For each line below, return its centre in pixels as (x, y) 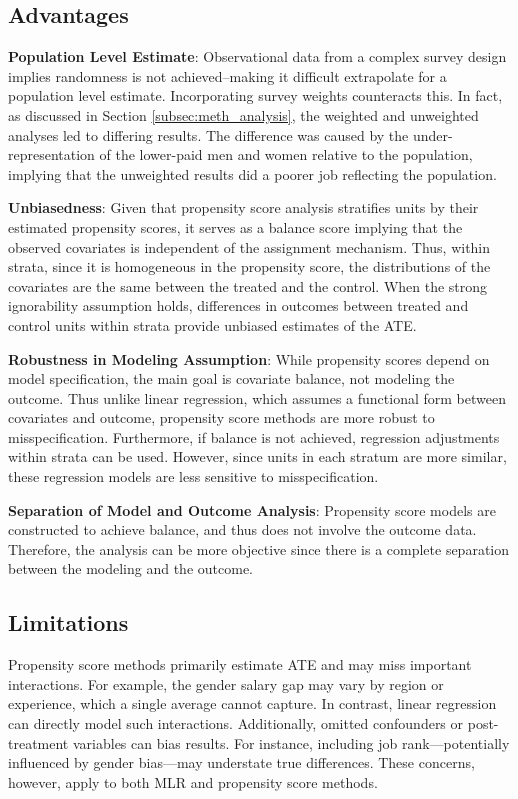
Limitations (68, 622)
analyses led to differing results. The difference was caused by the (208, 134)
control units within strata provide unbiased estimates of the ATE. (212, 324)
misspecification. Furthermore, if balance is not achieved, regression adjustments (254, 436)
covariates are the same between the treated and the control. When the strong (248, 285)
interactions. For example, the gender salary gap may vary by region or (226, 683)
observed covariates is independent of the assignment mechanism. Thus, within (249, 246)
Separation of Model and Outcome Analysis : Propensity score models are (252, 509)
